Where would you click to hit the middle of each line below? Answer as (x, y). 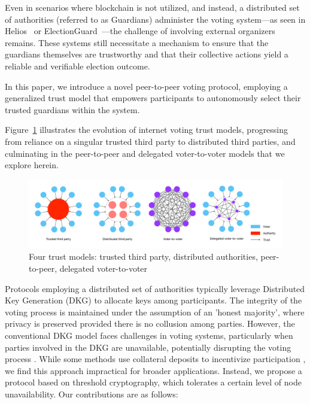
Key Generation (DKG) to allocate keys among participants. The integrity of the (154, 300)
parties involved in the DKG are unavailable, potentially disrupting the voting (148, 347)
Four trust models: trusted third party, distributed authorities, (143, 256)
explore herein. (32, 165)
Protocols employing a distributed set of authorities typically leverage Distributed (155, 288)
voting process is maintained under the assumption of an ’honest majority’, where (155, 312)
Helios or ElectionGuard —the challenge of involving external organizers (140, 31)
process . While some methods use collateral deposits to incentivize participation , (155, 359)
